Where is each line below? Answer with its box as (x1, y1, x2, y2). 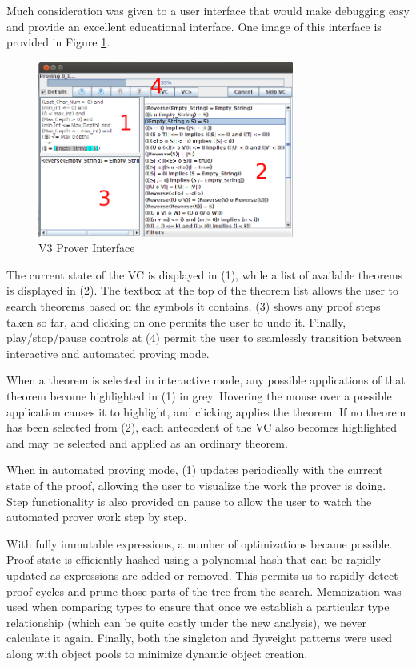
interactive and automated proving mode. (6, 344, 210, 361)
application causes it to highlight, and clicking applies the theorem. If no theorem (6, 403, 406, 420)
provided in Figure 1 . (6, 34, 110, 50)
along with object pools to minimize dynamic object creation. (6, 645, 308, 661)
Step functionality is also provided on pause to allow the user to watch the (6, 492, 372, 509)
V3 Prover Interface (38, 239, 135, 256)
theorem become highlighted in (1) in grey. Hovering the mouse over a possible (6, 388, 392, 404)
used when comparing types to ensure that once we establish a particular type (6, 598, 390, 615)
